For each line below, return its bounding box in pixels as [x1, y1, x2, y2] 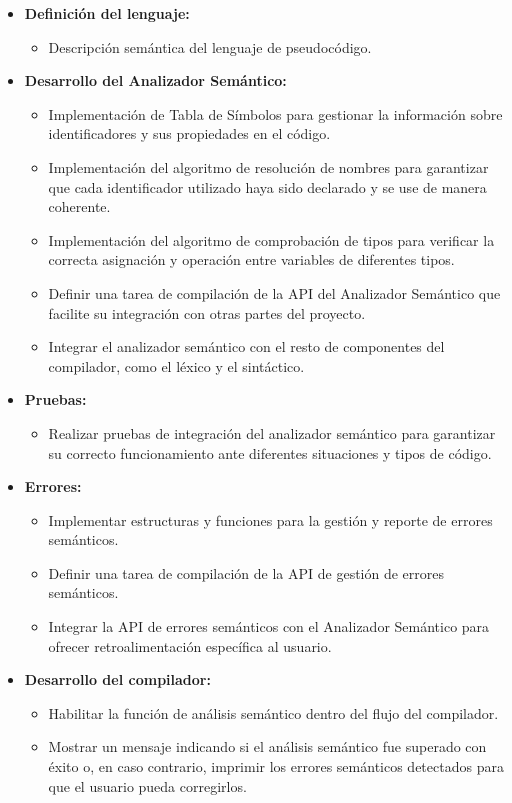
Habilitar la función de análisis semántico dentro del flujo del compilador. [48, 702, 499, 723]
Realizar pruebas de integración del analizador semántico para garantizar [48, 422, 496, 443]
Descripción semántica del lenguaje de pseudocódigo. [48, 36, 372, 57]
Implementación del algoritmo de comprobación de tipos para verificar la [48, 229, 495, 250]
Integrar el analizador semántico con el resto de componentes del [48, 336, 445, 357]
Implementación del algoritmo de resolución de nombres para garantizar [48, 156, 489, 177]
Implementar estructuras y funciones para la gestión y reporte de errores [48, 509, 493, 530]
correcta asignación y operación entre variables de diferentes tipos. [48, 249, 455, 270]
